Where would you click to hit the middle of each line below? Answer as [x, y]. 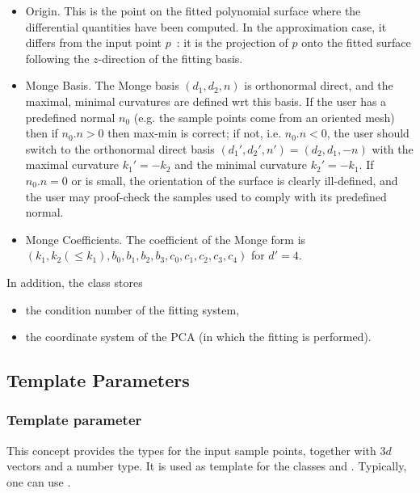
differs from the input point [93, 42]
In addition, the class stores [75, 282]
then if [42, 133]
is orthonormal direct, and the [319, 85]
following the [57, 58]
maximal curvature [72, 164]
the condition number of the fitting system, [132, 309]
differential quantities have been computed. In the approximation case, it [206, 26]
